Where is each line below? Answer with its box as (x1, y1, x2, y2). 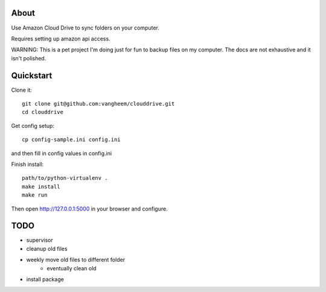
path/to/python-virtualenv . (22, 175, 108, 182)
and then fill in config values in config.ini (11, 150, 112, 157)
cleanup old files (26, 245, 68, 252)
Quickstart (11, 70, 53, 81)
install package (26, 275, 65, 283)
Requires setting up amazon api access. (11, 35, 111, 42)
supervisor (26, 236, 54, 244)
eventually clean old (46, 264, 97, 271)
